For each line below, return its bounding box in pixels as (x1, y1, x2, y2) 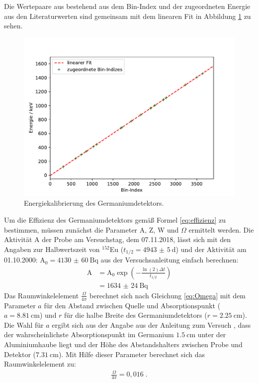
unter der (197, 329, 226, 340)
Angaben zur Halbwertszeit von (4, 244, 100, 254)
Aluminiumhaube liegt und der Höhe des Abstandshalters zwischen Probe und (4, 339, 243, 350)
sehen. (4, 20, 23, 31)
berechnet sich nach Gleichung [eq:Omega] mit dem (89, 290, 246, 300)
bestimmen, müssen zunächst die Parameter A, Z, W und (4, 224, 179, 235)
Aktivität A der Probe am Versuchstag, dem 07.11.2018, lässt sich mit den (4, 234, 231, 245)
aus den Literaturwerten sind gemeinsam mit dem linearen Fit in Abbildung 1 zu (4, 10, 251, 21)
